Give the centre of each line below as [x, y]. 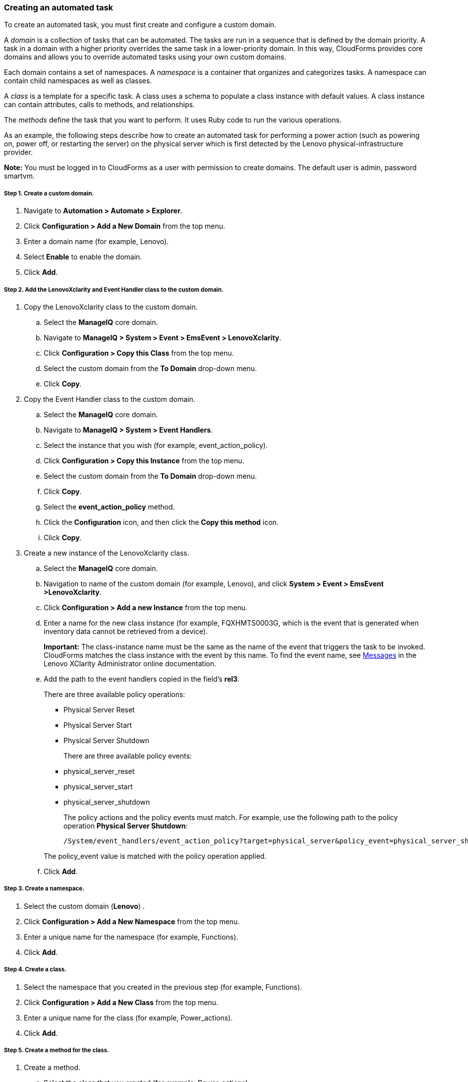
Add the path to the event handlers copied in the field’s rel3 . [142, 679]
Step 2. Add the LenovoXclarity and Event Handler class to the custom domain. [114, 289]
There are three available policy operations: [115, 694]
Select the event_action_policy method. [109, 507]
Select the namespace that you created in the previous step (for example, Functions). [163, 987]
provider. [19, 152]
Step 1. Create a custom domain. [49, 193]
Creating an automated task [59, 7]
